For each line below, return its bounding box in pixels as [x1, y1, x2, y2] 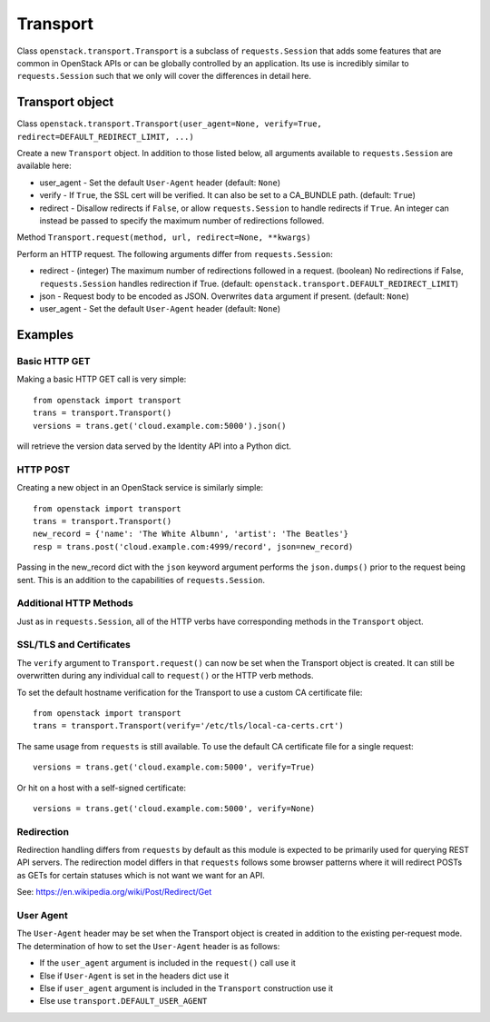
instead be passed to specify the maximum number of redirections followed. [39, 214, 325, 226]
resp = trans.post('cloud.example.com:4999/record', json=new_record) [33, 541, 354, 551]
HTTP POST [16, 463, 71, 476]
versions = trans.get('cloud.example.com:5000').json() [33, 421, 287, 431]
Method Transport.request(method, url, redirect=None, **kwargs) [16, 232, 312, 243]
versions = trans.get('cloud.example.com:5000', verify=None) [33, 803, 316, 813]
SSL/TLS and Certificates [16, 639, 132, 651]
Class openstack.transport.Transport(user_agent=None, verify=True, [16, 118, 322, 129]
